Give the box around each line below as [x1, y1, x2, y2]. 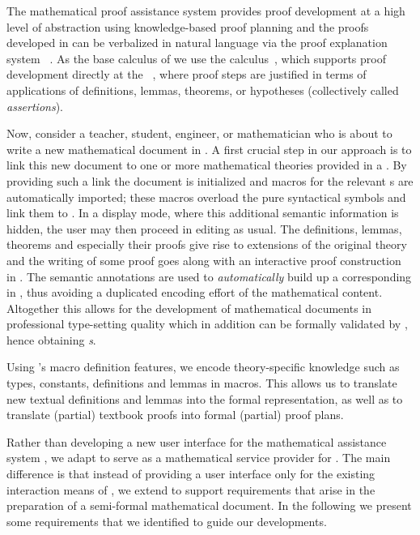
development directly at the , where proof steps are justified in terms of [6, 66, 367, 83]
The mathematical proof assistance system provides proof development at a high [6, 2, 405, 19]
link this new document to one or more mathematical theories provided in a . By [6, 156, 407, 173]
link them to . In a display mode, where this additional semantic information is [6, 204, 399, 221]
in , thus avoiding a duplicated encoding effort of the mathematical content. [6, 284, 383, 301]
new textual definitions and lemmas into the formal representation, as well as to [6, 390, 403, 407]
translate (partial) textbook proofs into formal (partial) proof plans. [6, 406, 344, 423]
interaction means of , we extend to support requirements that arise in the [6, 481, 375, 498]
